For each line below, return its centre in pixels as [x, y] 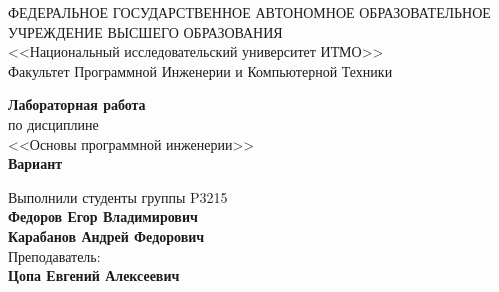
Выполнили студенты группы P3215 [118, 196]
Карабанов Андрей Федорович [106, 235]
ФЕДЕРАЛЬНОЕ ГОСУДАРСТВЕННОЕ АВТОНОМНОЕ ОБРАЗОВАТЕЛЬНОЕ [249, 12]
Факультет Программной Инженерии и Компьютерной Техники [200, 70]
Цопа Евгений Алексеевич [94, 275]
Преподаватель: [54, 255]
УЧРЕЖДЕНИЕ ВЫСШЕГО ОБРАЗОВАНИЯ [145, 31]
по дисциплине [53, 123]
